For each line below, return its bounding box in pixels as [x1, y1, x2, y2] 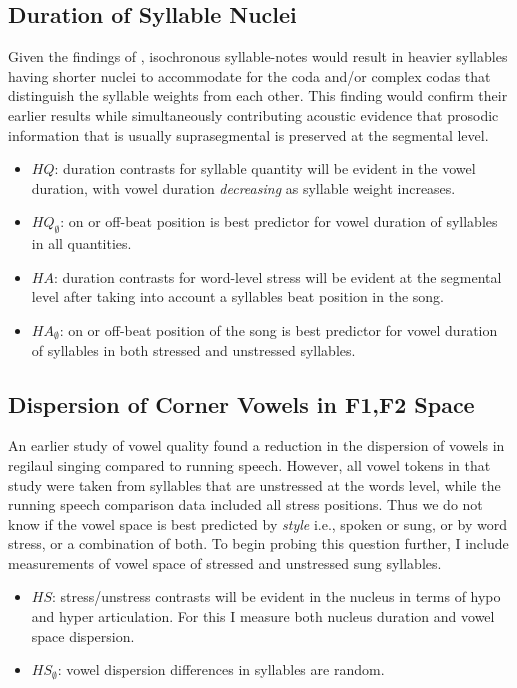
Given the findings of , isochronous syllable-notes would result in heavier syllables [8, 46, 508, 67]
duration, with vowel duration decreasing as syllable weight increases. [31, 177, 456, 198]
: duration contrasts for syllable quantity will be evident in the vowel [54, 158, 476, 179]
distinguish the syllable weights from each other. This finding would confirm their [8, 85, 508, 106]
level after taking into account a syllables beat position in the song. [31, 286, 444, 307]
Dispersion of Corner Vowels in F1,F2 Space [8, 388, 475, 419]
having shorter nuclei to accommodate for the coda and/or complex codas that [8, 65, 491, 86]
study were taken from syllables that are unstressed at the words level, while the [8, 474, 501, 495]
